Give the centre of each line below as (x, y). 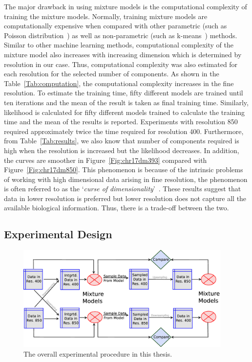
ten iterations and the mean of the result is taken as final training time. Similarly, (126, 102)
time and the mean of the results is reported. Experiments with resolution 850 (121, 122)
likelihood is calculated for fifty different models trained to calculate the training (125, 112)
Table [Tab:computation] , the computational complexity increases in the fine (119, 83)
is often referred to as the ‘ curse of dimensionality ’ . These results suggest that (123, 189)
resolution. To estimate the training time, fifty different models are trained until (124, 93)
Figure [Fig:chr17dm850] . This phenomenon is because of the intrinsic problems (124, 170)
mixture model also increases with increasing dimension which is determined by (123, 54)
